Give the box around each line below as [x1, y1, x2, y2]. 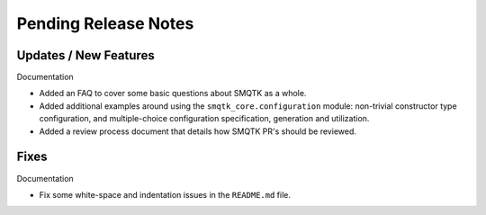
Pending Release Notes [16, 13, 194, 33]
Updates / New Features [16, 48, 155, 63]
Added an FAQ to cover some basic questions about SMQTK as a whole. [39, 88, 307, 99]
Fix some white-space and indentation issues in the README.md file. [39, 189, 292, 200]
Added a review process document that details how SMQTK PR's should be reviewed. [39, 126, 357, 137]
